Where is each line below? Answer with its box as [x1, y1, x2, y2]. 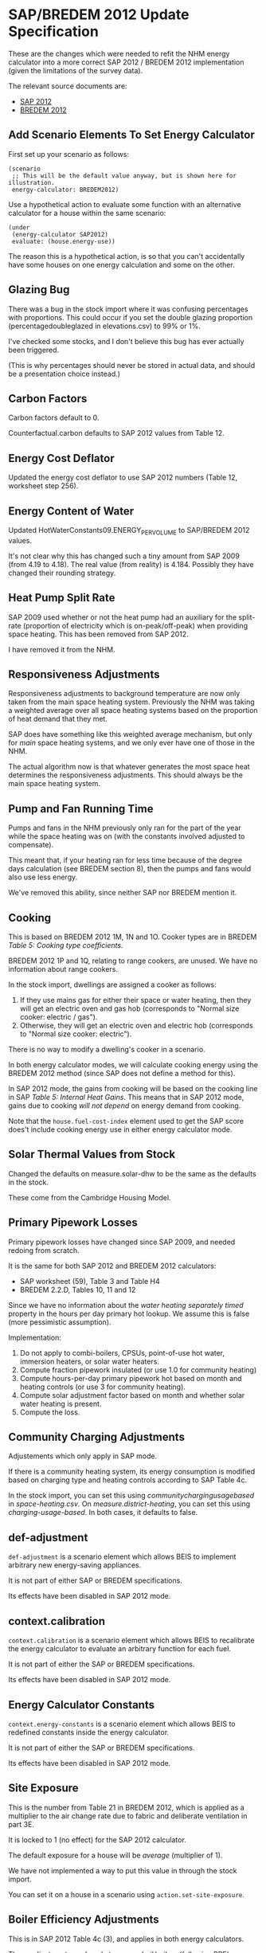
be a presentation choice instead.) [8, 369, 121, 378]
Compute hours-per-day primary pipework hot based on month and [19, 1373, 242, 1383]
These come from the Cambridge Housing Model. [8, 1192, 171, 1202]
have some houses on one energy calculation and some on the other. [8, 260, 235, 269]
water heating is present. [19, 1399, 102, 1408]
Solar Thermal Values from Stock [8, 1148, 176, 1161]
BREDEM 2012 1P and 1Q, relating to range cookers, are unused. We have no [8, 956, 258, 965]
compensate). [8, 840, 54, 850]
